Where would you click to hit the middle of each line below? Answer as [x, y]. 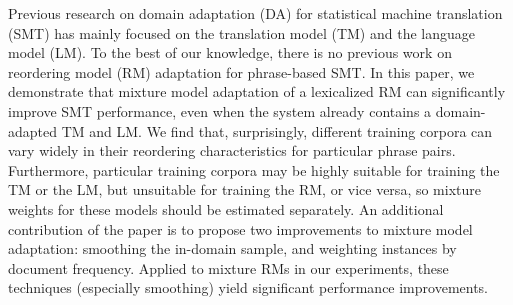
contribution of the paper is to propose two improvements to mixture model [240, 228]
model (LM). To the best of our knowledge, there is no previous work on [230, 52]
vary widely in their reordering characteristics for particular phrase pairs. [232, 150]
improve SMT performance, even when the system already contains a [220, 110]
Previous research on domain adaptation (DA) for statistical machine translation [255, 13]
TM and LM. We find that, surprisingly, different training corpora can [277, 130]
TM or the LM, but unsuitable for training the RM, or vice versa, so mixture [244, 189]
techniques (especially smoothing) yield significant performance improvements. [248, 287]
